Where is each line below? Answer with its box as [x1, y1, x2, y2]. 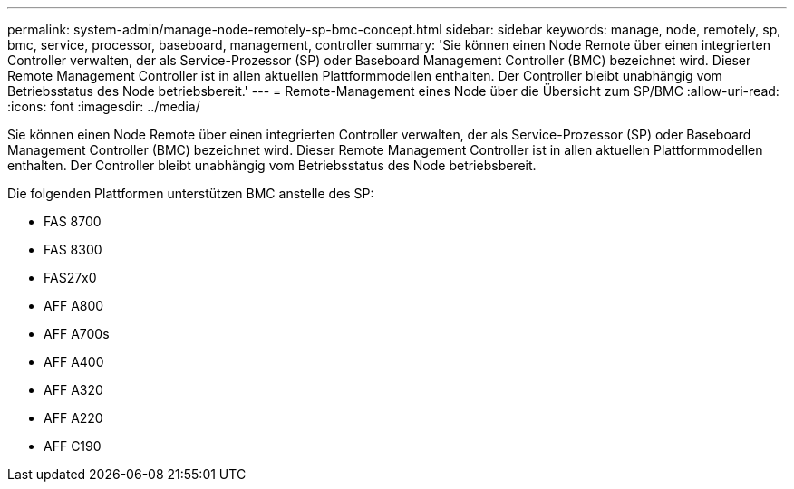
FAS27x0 [44, 270, 97, 285]
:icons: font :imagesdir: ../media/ [7, 99, 200, 114]
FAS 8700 [44, 214, 102, 229]
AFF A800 [44, 298, 104, 313]
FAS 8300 [44, 242, 102, 257]
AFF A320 [44, 382, 103, 398]
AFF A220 [44, 410, 103, 426]
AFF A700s [44, 326, 110, 341]
